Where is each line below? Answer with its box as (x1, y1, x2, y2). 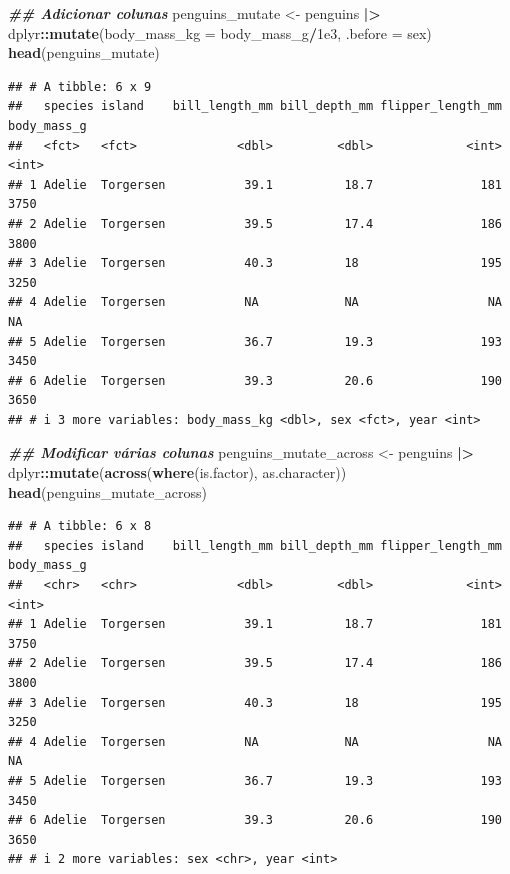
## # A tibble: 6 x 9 (8, 79, 152, 94)
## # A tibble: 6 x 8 (8, 519, 152, 534)
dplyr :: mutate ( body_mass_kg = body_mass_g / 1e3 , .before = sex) (8, 22, 432, 43)
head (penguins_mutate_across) (8, 481, 208, 502)
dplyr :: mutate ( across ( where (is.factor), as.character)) (8, 462, 347, 483)
